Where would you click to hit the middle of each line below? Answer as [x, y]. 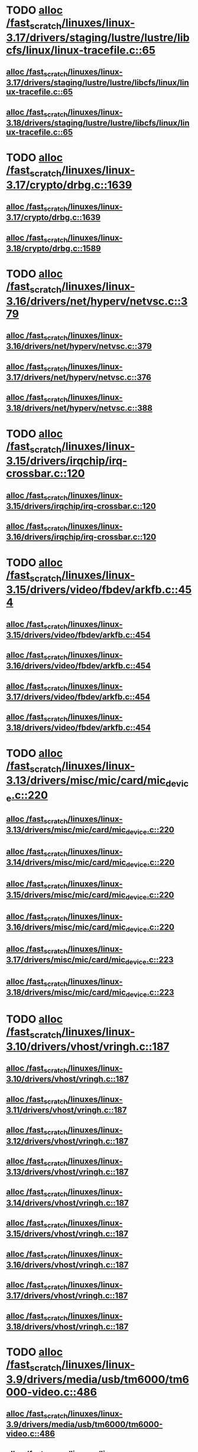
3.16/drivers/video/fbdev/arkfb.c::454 [79, 666]
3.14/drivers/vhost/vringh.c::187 [67, 1203]
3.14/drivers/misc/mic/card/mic [66, 862]
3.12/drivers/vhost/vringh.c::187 [67, 1141]
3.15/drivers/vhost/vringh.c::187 [67, 1234]
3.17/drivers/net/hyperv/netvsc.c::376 [79, 377]
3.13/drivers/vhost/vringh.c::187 [67, 1172]
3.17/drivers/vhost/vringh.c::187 [67, 1296]
